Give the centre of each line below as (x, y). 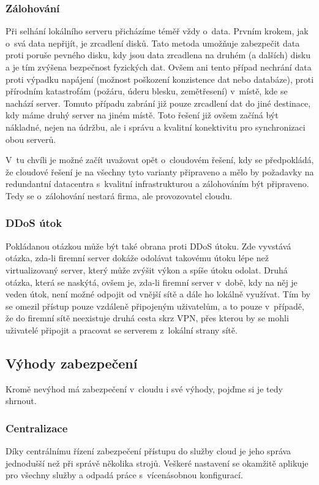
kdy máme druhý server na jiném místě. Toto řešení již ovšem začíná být (142, 115)
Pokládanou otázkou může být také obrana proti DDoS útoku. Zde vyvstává (148, 246)
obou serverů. (31, 139)
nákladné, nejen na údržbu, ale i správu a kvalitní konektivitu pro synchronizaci (156, 127)
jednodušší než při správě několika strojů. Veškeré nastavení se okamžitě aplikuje (157, 463)
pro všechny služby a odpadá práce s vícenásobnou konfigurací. (124, 475)
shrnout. (21, 401)
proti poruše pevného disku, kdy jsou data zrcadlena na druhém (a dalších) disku (158, 55)
